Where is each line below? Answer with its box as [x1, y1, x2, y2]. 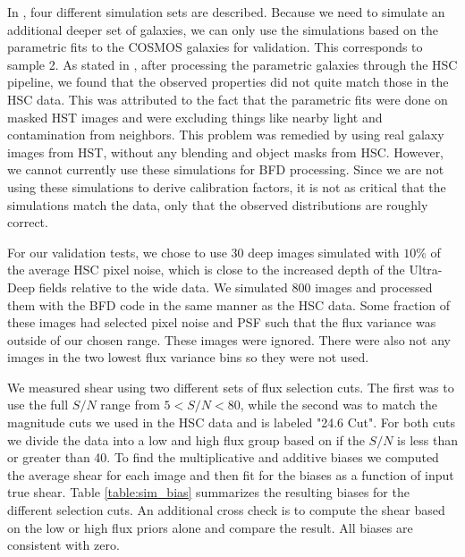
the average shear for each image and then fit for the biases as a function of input [7, 465, 454, 484]
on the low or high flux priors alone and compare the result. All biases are [7, 518, 413, 536]
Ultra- [409, 260, 443, 279]
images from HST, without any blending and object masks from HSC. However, [7, 142, 444, 161]
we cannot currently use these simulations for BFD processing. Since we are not [7, 160, 444, 179]
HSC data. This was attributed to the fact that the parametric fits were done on [7, 89, 448, 108]
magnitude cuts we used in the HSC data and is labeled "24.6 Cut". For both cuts [7, 413, 456, 432]
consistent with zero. [7, 536, 120, 554]
